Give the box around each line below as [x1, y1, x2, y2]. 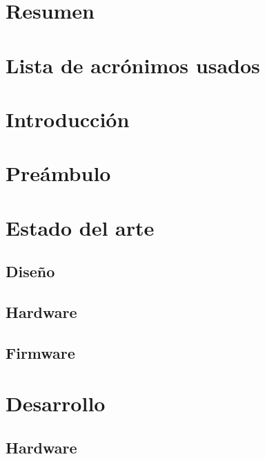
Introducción [6, 104, 130, 133]
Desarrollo [6, 389, 106, 418]
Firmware [6, 341, 75, 363]
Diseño [6, 261, 55, 282]
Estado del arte [6, 213, 155, 241]
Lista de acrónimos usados [6, 50, 260, 79]
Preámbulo [6, 159, 111, 187]
